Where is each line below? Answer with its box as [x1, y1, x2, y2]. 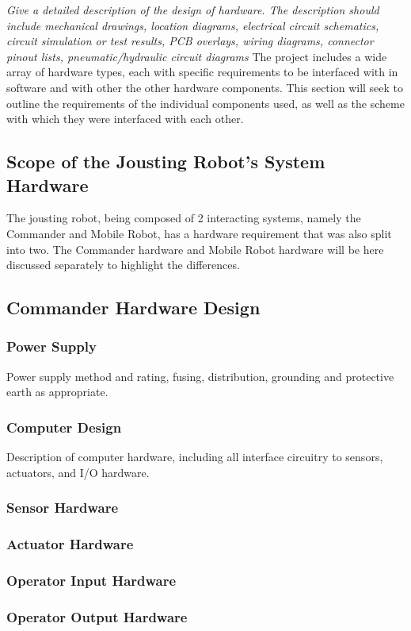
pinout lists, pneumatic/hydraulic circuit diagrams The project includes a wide [6, 48, 387, 64]
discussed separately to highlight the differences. [6, 256, 240, 273]
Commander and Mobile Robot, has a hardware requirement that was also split [6, 225, 392, 241]
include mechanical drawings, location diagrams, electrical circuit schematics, [6, 17, 379, 33]
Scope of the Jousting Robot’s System [6, 149, 325, 174]
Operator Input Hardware [6, 570, 177, 590]
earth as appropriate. [6, 383, 108, 400]
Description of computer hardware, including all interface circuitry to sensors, [6, 448, 383, 465]
